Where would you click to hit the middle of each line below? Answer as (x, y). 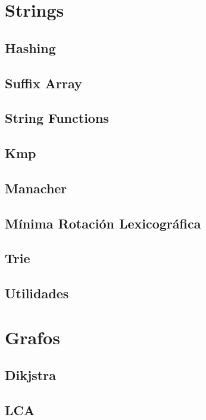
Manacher (36, 188)
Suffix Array (43, 83)
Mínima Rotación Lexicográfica (103, 223)
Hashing (30, 47)
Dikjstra (30, 375)
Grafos (32, 337)
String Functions (57, 118)
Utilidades (37, 293)
